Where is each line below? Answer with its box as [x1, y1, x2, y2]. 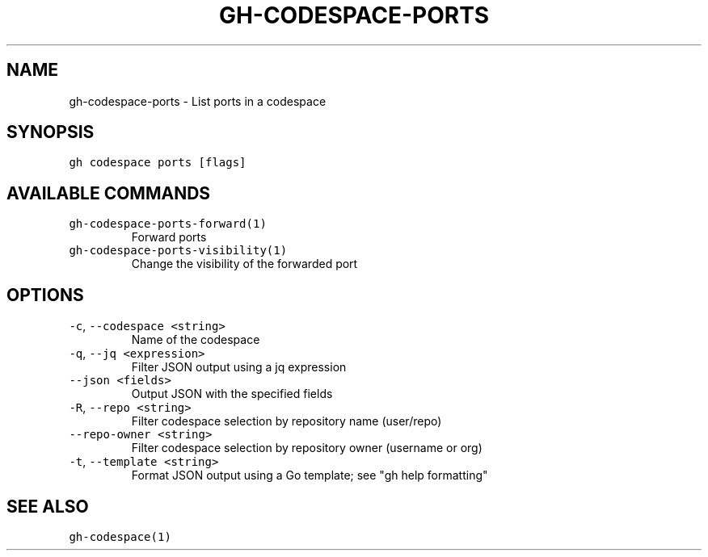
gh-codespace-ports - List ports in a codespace [69, 94, 327, 108]
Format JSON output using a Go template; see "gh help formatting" [131, 468, 488, 483]
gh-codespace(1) [69, 530, 171, 543]
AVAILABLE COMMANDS [6, 182, 211, 203]
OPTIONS [6, 284, 84, 305]
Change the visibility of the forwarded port [131, 257, 358, 271]
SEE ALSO [6, 496, 89, 517]
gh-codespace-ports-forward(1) [69, 217, 267, 231]
